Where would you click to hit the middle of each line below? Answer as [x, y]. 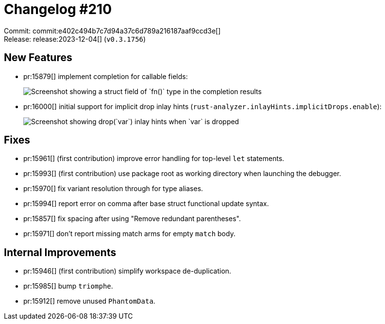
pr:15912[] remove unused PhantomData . [89, 301]
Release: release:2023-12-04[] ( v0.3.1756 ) [75, 39]
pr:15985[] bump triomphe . [68, 286]
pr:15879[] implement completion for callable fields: [106, 76]
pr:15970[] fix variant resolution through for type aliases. [113, 189]
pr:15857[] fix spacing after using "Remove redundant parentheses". [132, 219]
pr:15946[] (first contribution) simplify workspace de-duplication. [127, 271]
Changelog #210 [58, 9]
